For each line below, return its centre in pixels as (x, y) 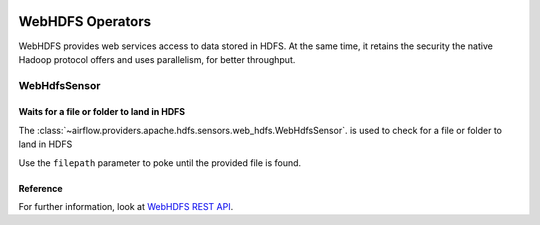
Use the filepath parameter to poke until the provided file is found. (160, 162)
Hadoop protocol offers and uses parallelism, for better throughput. (157, 59)
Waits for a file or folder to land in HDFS (101, 112)
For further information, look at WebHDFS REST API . (126, 207)
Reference (40, 188)
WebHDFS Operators (85, 21)
